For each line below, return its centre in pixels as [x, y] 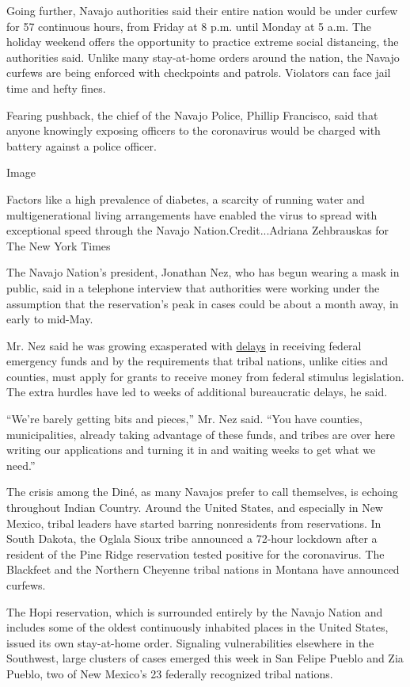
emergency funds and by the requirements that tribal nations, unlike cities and [197, 361]
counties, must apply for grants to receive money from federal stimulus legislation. [205, 376]
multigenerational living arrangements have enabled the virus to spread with [192, 214]
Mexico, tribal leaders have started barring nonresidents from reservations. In [194, 523]
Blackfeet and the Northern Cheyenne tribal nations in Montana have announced [203, 569]
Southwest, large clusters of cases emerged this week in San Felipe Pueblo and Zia [205, 658]
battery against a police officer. [82, 145]
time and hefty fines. [56, 88]
